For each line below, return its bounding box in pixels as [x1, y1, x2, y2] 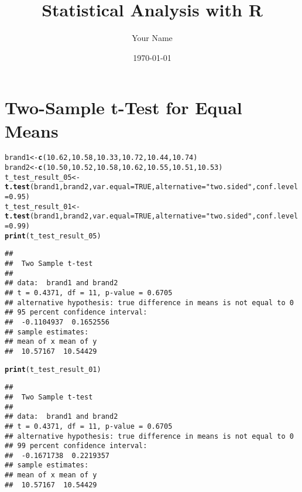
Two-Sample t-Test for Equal [5, 95, 242, 119]
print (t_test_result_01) [5, 365, 101, 374]
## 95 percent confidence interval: [5, 308, 147, 317]
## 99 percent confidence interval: [5, 442, 147, 450]
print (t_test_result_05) [5, 231, 101, 240]
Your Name [132, 32, 173, 44]
